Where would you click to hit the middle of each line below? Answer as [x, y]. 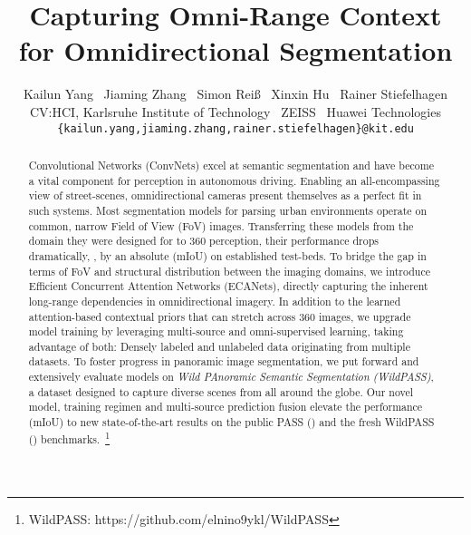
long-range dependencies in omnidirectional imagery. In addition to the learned [215, 301]
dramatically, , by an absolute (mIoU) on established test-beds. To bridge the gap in [227, 255]
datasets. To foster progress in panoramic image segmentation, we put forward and [224, 361]
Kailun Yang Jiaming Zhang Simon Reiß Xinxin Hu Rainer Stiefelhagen [235, 94]
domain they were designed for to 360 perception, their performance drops [203, 241]
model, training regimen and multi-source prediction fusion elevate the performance [226, 407]
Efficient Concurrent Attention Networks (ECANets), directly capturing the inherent [228, 286]
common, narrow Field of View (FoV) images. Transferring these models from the [221, 225]
